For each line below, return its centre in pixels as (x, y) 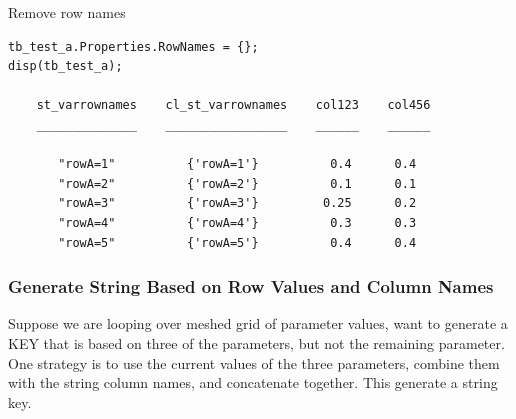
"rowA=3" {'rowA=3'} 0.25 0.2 (237, 203)
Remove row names (67, 12)
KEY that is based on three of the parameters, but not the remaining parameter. (256, 342)
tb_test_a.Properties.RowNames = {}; (133, 46)
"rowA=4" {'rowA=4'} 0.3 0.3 (237, 222)
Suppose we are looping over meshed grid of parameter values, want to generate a (258, 323)
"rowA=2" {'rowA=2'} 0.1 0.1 (237, 183)
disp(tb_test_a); (65, 66)
